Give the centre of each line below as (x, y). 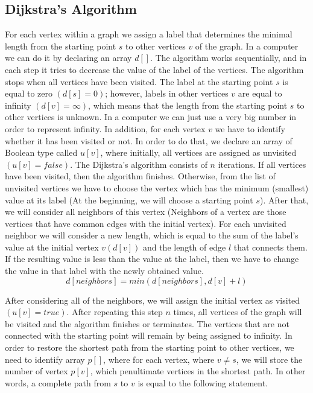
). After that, (284, 200)
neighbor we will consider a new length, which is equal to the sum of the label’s (152, 235)
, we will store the (269, 359)
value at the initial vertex (52, 247)
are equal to (260, 93)
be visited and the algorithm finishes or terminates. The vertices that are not (147, 323)
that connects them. (270, 247)
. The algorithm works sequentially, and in (229, 58)
